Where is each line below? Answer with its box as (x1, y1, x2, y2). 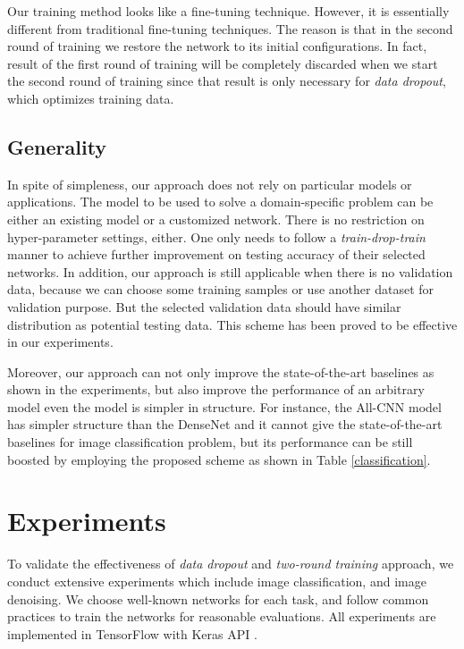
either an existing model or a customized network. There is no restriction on (7, 209, 425, 228)
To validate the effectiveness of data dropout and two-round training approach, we (7, 554, 454, 573)
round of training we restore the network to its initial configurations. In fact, (7, 37, 427, 55)
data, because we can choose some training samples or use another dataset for (7, 280, 434, 299)
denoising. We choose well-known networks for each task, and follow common (7, 589, 429, 608)
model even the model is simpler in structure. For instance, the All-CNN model (7, 397, 442, 416)
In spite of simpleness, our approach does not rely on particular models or (7, 174, 412, 193)
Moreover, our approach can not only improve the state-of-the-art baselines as (7, 362, 434, 381)
